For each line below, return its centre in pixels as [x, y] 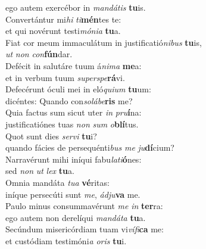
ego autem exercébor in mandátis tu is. [76, 7]
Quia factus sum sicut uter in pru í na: [74, 112]
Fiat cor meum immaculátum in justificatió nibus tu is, [104, 42]
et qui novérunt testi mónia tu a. [63, 31]
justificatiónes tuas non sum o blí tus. [72, 124]
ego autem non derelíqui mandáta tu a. [76, 217]
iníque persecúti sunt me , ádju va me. [73, 194]
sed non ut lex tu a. [40, 171]
